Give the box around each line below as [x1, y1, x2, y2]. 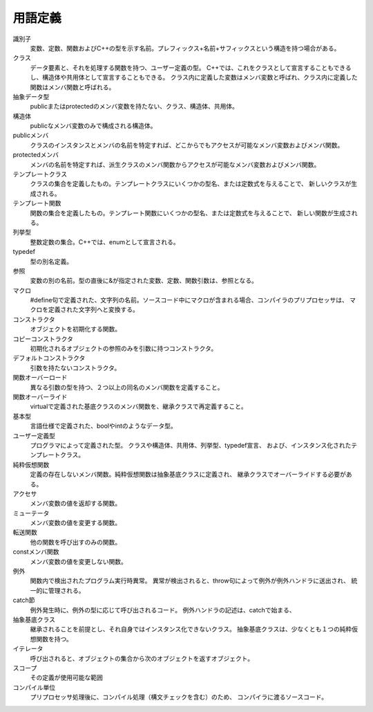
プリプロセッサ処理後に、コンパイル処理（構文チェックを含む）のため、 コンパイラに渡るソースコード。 [30, 693, 328, 702]
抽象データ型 [12, 92, 50, 100]
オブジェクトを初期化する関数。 [30, 325, 121, 334]
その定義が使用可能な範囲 [30, 673, 103, 682]
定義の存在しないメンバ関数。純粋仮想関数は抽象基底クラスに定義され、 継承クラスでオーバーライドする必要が [30, 471, 347, 479]
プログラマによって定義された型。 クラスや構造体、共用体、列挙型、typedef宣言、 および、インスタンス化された [30, 441, 352, 449]
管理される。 [48, 586, 85, 594]
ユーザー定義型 [12, 431, 55, 439]
